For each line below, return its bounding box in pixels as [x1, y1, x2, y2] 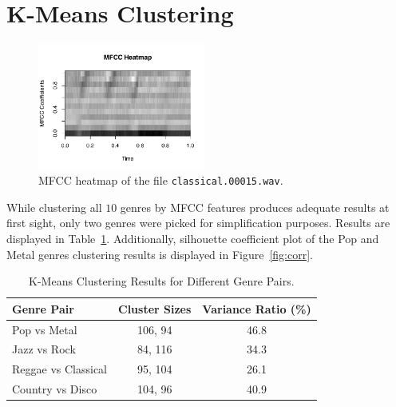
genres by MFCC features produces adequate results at [120, 198, 390, 215]
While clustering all [6, 198, 102, 215]
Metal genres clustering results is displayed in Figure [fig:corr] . [6, 245, 313, 262]
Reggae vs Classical [12, 361, 107, 377]
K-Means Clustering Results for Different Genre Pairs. [29, 273, 295, 289]
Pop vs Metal [12, 321, 77, 337]
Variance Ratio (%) [202, 300, 311, 317]
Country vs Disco [12, 381, 97, 397]
